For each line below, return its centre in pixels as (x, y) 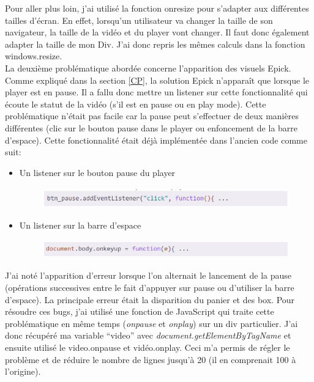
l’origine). (23, 371)
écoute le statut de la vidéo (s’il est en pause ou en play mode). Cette (136, 104)
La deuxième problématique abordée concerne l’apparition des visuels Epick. (148, 68)
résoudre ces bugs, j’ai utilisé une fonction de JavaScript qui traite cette (140, 311)
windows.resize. (34, 56)
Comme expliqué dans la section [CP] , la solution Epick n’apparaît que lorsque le (157, 80)
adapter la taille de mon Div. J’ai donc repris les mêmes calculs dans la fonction (155, 44)
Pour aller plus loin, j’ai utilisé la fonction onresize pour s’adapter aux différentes (157, 8)
